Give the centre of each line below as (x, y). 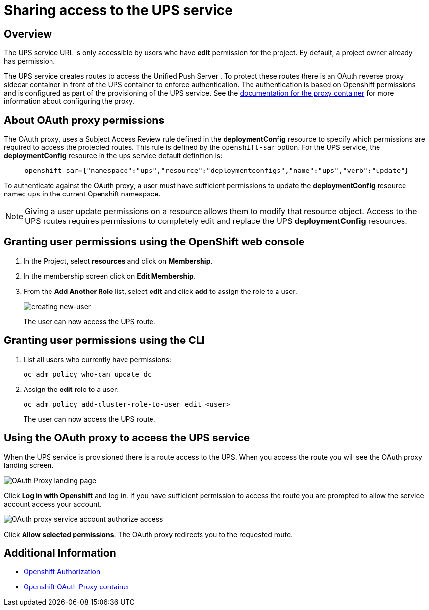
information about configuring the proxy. (69, 101)
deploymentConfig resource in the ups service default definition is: (113, 156)
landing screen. (29, 465)
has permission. (30, 61)
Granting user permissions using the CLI (104, 341)
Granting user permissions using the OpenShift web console (154, 242)
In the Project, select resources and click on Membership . (118, 261)
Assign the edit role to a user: (71, 389)
